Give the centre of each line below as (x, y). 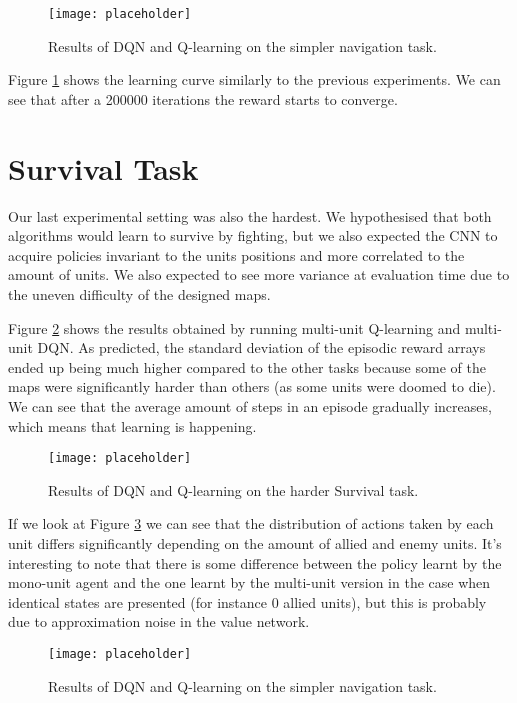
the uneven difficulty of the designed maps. (139, 293)
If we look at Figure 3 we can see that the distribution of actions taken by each (251, 523)
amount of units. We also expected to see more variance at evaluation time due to (259, 274)
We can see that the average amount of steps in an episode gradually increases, (250, 405)
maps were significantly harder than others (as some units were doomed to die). (252, 386)
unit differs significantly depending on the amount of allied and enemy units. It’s (255, 542)
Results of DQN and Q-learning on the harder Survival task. (233, 489)
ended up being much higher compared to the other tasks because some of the (247, 366)
